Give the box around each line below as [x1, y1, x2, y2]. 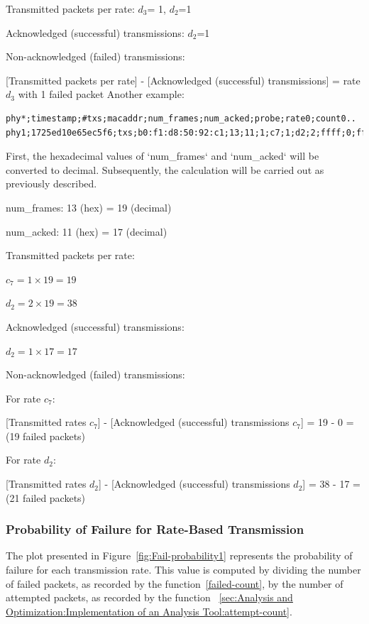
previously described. [6, 176, 97, 191]
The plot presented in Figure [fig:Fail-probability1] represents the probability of [6, 548, 353, 563]
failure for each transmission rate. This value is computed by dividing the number [6, 562, 361, 577]
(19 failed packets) [6, 428, 86, 443]
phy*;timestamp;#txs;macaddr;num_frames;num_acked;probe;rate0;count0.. [6, 113, 356, 124]
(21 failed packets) [6, 490, 86, 505]
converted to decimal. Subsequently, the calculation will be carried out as [6, 162, 324, 177]
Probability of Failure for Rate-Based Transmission [6, 520, 304, 538]
